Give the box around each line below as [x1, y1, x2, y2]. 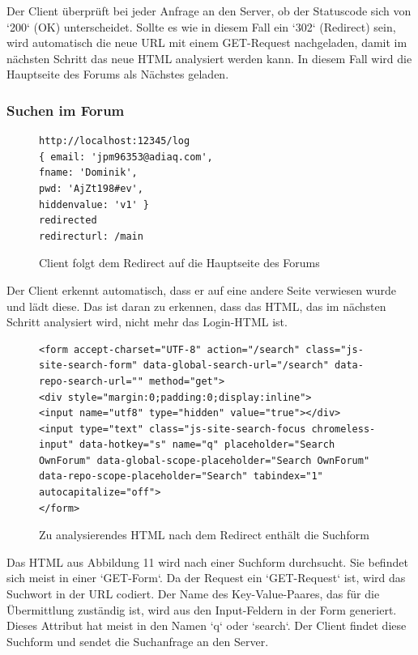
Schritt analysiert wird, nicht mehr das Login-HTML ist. [6, 313, 288, 330]
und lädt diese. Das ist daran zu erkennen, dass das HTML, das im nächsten [6, 297, 386, 314]
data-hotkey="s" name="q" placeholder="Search [79, 439, 335, 451]
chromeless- [311, 423, 376, 435]
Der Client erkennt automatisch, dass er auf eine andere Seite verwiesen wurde [6, 281, 396, 298]
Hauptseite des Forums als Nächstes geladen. [6, 66, 229, 83]
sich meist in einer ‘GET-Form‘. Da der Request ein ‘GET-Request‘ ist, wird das [6, 569, 406, 586]
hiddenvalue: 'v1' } [39, 198, 150, 211]
